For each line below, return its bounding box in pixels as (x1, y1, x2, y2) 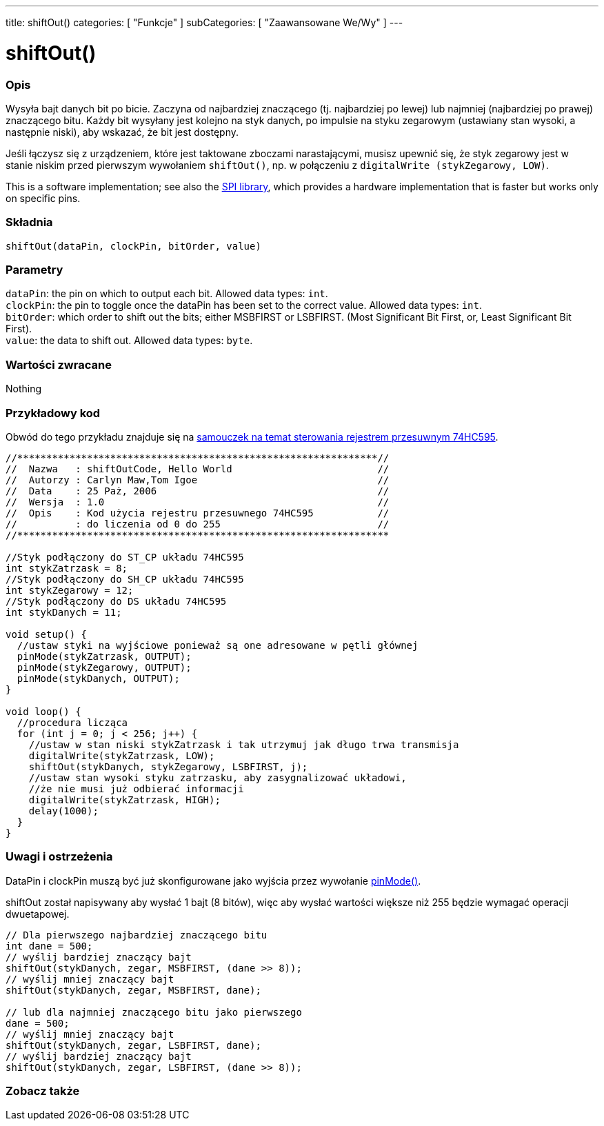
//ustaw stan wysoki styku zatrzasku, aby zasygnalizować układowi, (28, 772, 407, 783)
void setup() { (6, 628, 88, 640)
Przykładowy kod (6, 405, 101, 420)
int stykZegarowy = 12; (6, 584, 134, 596)
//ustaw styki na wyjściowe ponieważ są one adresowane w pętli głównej (17, 639, 419, 651)
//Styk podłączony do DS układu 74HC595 (6, 595, 227, 607)
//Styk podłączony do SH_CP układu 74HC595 (6, 573, 244, 585)
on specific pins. (6, 192, 81, 204)
